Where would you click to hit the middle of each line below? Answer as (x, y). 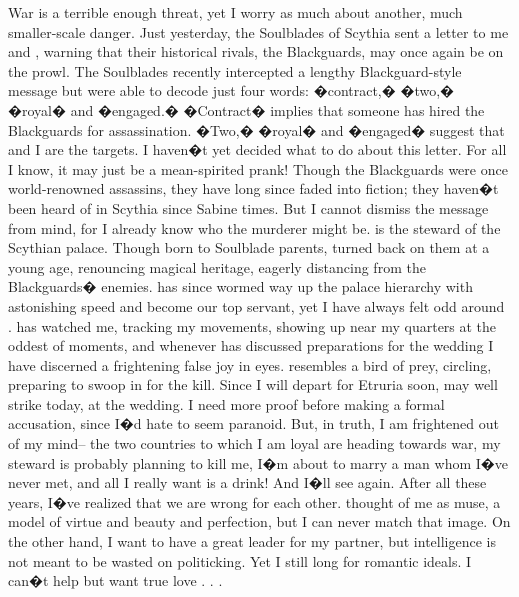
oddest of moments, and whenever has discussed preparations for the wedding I (251, 345)
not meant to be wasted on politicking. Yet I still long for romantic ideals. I (240, 560)
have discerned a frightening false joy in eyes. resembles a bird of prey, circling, (250, 364)
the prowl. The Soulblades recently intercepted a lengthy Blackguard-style (235, 70)
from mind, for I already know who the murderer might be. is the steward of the (254, 227)
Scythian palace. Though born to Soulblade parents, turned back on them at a (249, 247)
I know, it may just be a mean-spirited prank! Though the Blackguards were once (258, 168)
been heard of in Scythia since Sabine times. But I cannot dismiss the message (248, 207)
